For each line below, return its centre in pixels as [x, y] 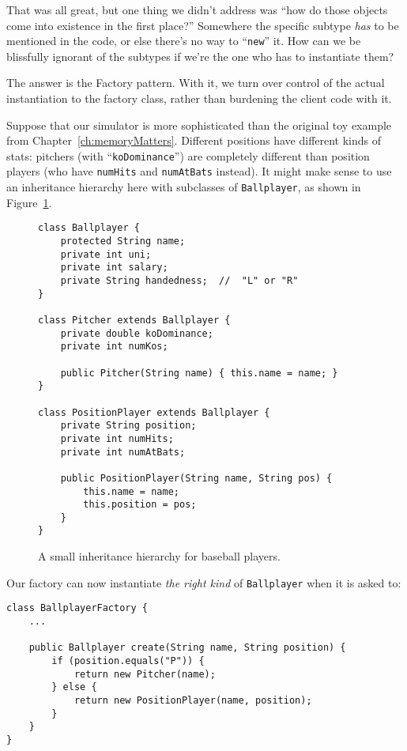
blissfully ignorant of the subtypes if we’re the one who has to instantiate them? [200, 56]
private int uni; [106, 254]
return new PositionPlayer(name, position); [193, 700]
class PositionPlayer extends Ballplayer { [154, 412]
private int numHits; [117, 438]
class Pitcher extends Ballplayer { [134, 320]
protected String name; [123, 242]
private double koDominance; [137, 333]
